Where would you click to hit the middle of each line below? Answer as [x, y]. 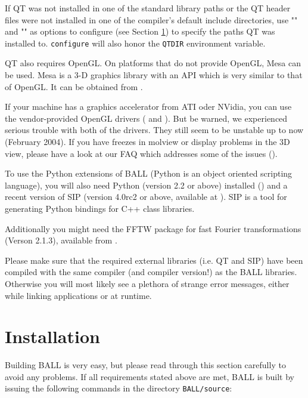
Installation [52, 336]
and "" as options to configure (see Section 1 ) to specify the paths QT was [140, 31]
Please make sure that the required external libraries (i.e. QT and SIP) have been [154, 260]
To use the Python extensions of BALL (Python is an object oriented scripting [149, 173]
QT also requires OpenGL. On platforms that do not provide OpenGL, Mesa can [153, 63]
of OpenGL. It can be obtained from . [74, 86]
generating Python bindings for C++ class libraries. [100, 208]
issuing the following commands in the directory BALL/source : [119, 388]
